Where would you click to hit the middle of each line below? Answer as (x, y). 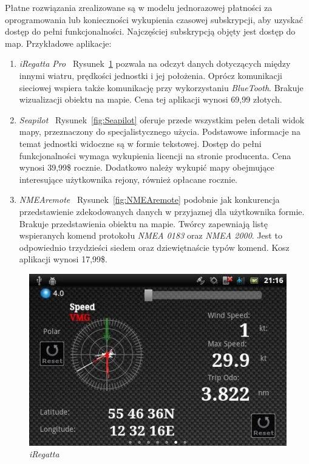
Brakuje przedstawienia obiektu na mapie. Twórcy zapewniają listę (143, 223)
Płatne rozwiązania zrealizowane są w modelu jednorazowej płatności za (139, 7)
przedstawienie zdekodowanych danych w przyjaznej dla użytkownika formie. (162, 211)
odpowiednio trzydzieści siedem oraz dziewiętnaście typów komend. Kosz (154, 247)
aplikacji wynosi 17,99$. (63, 259)
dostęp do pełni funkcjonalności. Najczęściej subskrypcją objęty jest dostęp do (150, 31)
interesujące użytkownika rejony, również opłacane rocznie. (128, 179)
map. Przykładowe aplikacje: (58, 43)
